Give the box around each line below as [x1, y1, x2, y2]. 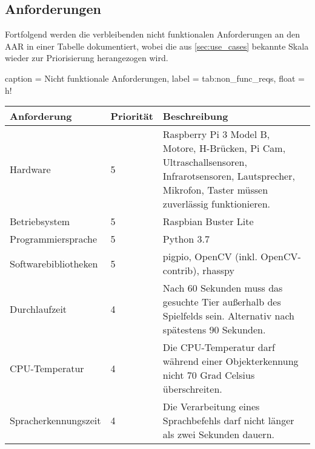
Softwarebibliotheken [10, 256, 98, 270]
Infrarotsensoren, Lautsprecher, [162, 169, 295, 183]
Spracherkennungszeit [10, 413, 101, 428]
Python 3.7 [162, 232, 210, 246]
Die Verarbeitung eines [162, 399, 260, 414]
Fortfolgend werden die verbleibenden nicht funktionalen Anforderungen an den [5, 28, 300, 41]
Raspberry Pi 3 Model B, [162, 127, 270, 142]
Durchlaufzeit [10, 301, 67, 316]
